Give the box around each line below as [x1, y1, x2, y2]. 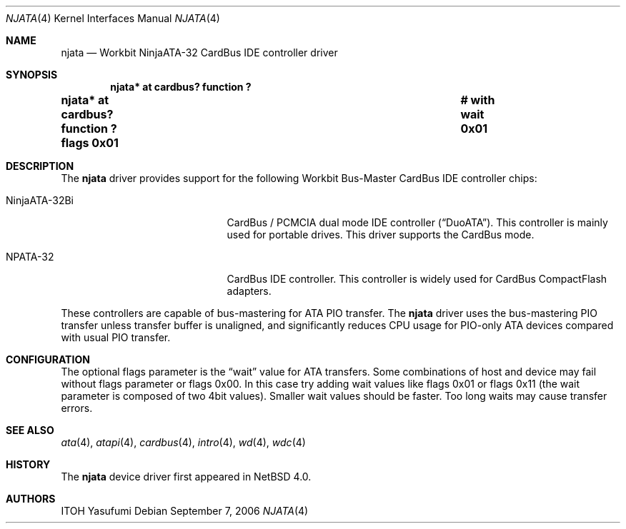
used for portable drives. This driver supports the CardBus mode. [227, 228, 535, 241]
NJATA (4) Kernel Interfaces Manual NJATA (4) [6, 12, 220, 24]
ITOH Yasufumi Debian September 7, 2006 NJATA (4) [61, 505, 309, 517]
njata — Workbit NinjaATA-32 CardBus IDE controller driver [61, 46, 338, 59]
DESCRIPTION [6, 160, 74, 172]
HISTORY [6, 458, 51, 470]
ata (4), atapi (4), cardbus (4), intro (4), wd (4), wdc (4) [61, 436, 306, 448]
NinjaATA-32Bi [6, 194, 74, 206]
